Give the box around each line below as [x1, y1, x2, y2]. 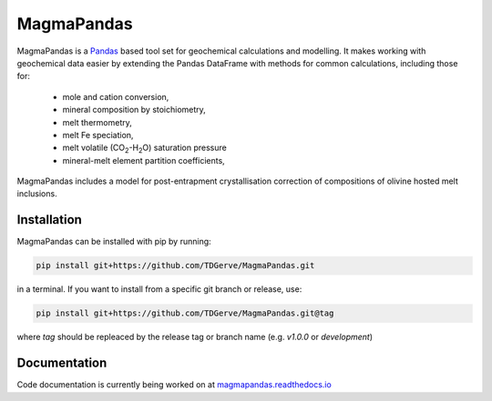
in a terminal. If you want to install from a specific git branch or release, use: [16, 284, 302, 295]
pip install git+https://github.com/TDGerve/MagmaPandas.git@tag [36, 308, 334, 318]
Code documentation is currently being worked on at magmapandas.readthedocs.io [16, 379, 332, 390]
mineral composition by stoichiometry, [62, 105, 207, 115]
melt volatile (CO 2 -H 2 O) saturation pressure [62, 142, 227, 155]
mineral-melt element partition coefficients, [62, 155, 225, 165]
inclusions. [16, 188, 58, 199]
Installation [16, 212, 82, 227]
